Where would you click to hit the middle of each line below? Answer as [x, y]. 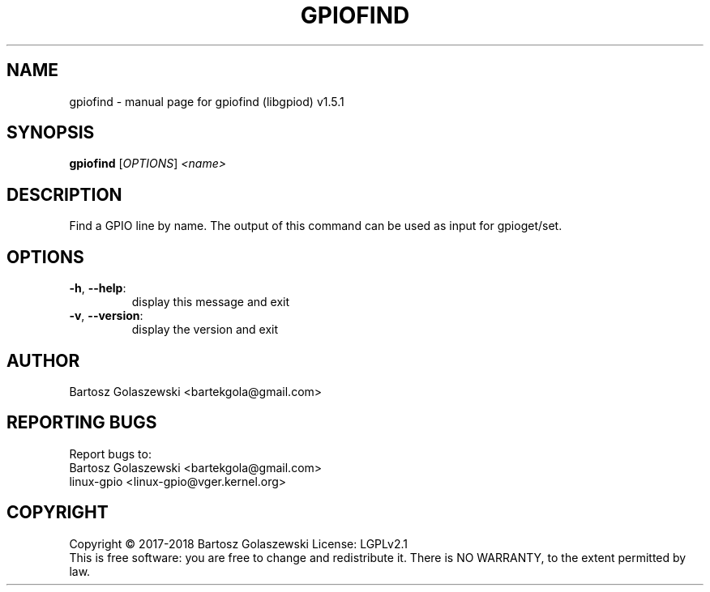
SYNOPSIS [51, 133]
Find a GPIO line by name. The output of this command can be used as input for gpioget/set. [316, 226]
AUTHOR [43, 360]
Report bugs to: [110, 454]
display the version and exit [205, 330]
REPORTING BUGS [82, 423]
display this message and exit [211, 302]
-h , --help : [98, 288]
